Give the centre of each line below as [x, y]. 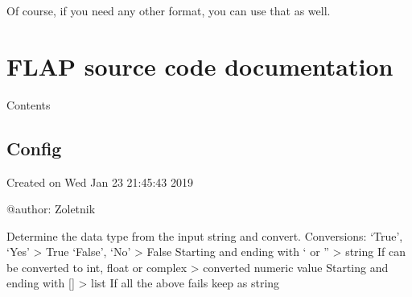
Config [34, 148]
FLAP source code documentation [200, 66]
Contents [29, 104]
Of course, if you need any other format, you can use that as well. [169, 10]
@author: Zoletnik [51, 209]
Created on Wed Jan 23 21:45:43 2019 [100, 181]
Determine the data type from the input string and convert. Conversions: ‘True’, [205, 235]
